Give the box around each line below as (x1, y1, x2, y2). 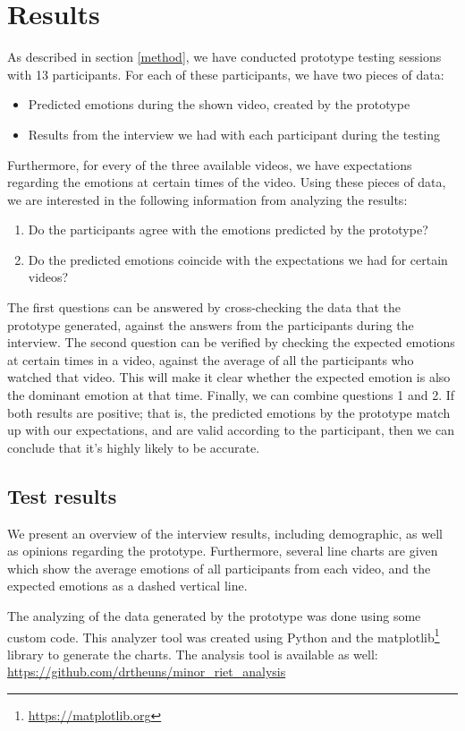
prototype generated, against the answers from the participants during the (7, 315, 414, 334)
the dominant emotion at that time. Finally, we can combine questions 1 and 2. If (7, 386, 455, 404)
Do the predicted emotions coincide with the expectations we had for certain (28, 250, 448, 268)
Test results (7, 481, 117, 509)
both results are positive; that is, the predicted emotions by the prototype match (7, 403, 451, 421)
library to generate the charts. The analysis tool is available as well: (7, 644, 378, 663)
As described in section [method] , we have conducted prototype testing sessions (7, 47, 442, 66)
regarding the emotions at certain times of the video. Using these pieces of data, (7, 173, 446, 191)
